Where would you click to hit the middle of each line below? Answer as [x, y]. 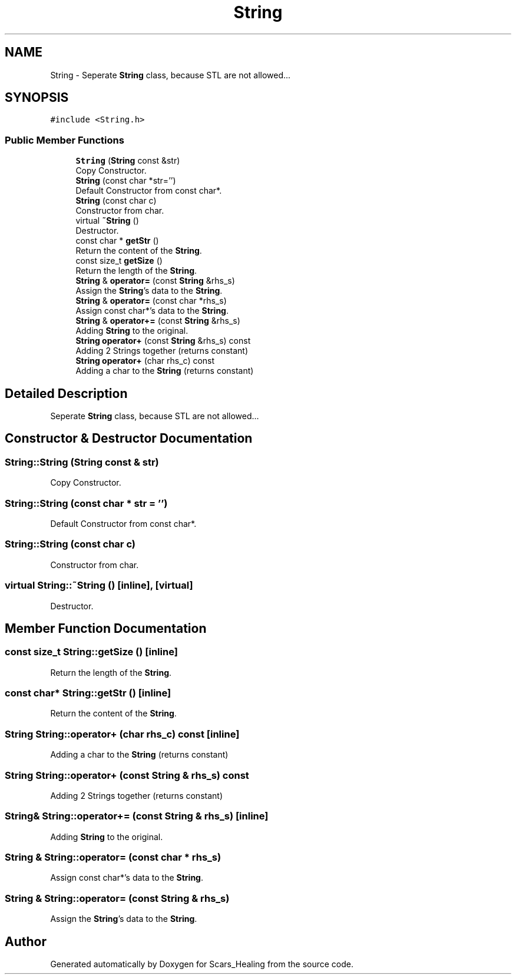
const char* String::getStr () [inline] [88, 693]
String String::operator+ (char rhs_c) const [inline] [122, 734]
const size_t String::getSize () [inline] [91, 652]
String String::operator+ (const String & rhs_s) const [127, 775]
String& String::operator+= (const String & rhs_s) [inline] [137, 816]
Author [26, 941]
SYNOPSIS [37, 98]
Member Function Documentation [106, 628]
